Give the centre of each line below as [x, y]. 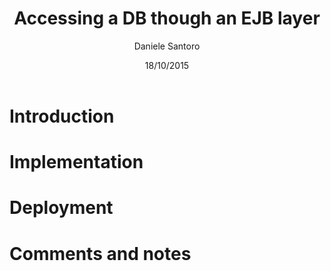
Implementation [76, 162]
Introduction [62, 116]
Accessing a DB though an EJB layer [167, 18]
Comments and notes [100, 253]
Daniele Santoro [167, 46]
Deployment [61, 208]
